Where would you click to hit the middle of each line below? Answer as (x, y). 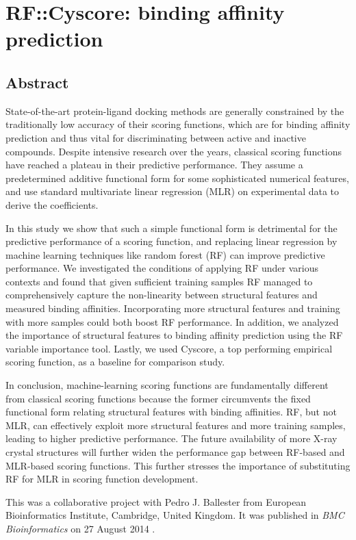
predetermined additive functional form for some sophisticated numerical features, (177, 178)
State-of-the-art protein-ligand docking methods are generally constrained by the (175, 111)
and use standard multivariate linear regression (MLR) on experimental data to (173, 191)
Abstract (37, 82)
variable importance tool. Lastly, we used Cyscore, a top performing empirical (169, 348)
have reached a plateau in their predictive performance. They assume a (154, 165)
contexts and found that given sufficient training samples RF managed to (159, 281)
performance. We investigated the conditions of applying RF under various (162, 268)
